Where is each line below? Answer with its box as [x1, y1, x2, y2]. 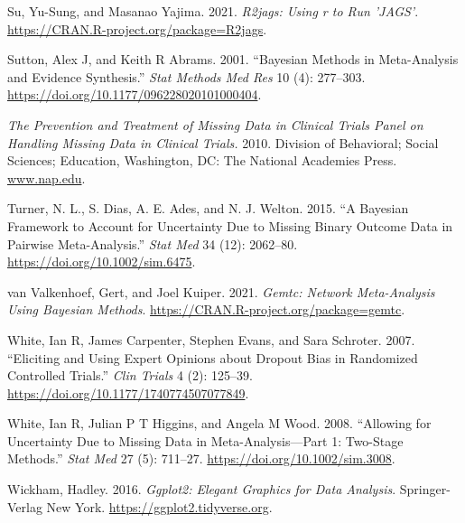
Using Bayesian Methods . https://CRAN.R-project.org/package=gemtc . [7, 300, 405, 319]
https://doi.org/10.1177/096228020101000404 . [7, 85, 262, 104]
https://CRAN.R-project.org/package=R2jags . [7, 19, 267, 38]
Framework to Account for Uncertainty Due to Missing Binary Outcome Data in [7, 216, 453, 235]
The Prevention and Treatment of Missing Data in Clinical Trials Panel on [7, 115, 423, 134]
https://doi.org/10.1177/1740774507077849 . [7, 383, 249, 402]
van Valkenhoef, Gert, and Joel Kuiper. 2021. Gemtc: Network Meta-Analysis [7, 282, 435, 301]
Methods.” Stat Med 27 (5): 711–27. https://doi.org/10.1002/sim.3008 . [7, 449, 395, 468]
